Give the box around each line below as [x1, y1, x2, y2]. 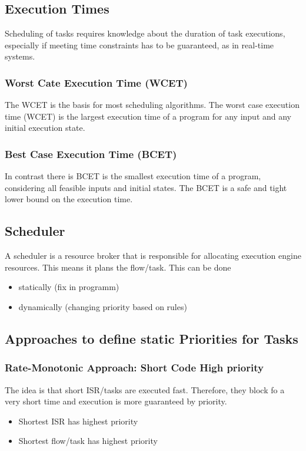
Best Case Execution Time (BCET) [5, 146, 177, 161]
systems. [5, 50, 35, 62]
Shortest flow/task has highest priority [18, 434, 158, 447]
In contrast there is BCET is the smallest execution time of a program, [5, 170, 261, 182]
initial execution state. [5, 121, 85, 134]
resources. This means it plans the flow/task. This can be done [5, 261, 231, 273]
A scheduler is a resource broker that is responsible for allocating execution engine [5, 249, 301, 262]
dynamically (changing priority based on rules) [18, 300, 187, 312]
